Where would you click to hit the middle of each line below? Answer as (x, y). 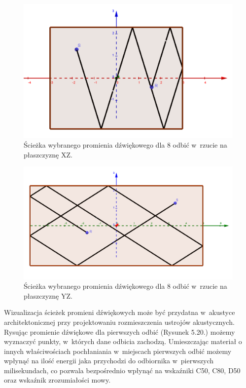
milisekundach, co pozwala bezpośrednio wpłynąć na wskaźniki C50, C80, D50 (122, 370)
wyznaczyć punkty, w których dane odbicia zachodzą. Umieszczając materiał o (123, 341)
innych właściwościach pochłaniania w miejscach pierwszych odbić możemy (118, 351)
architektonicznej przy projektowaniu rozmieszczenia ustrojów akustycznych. (119, 322)
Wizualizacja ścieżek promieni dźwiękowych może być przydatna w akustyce (120, 312)
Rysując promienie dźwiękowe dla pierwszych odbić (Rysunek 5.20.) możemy (120, 331)
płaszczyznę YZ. (48, 295)
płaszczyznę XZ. (48, 154)
